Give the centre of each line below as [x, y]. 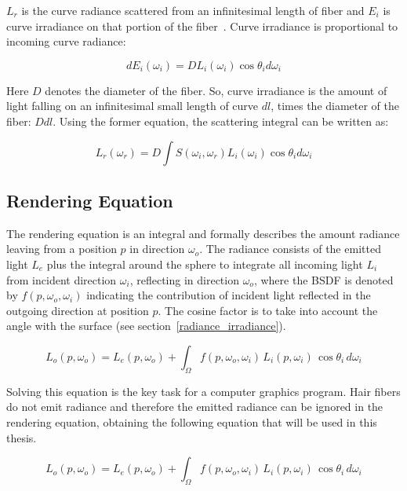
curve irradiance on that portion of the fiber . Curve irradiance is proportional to [202, 26]
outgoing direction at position [78, 310]
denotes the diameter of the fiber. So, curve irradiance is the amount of [216, 90]
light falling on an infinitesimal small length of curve [133, 106]
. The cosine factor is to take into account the [268, 310]
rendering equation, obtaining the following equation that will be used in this [192, 421]
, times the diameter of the [335, 106]
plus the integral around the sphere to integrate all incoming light [205, 264]
